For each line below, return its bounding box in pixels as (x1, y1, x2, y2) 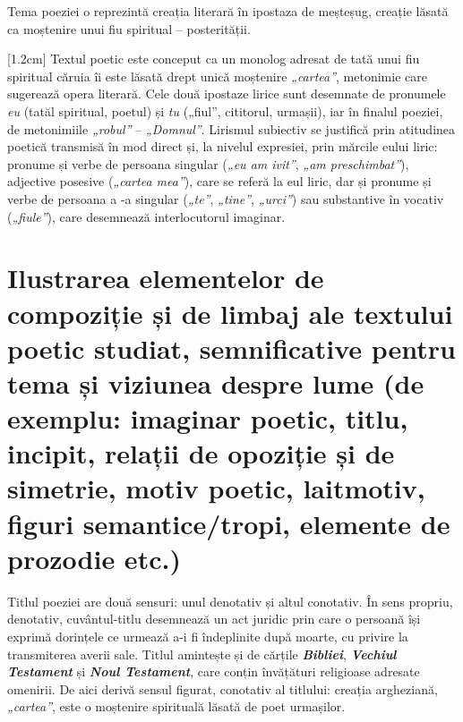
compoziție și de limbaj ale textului (7, 294, 453, 331)
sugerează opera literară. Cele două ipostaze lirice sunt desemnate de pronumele (7, 84, 446, 103)
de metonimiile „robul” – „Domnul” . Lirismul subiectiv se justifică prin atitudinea (7, 119, 456, 138)
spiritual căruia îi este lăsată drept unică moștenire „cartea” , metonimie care (7, 66, 427, 85)
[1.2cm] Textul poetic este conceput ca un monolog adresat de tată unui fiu (7, 49, 420, 68)
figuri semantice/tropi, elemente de (7, 505, 450, 541)
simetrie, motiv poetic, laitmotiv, (7, 470, 425, 506)
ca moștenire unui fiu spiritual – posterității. (7, 19, 251, 38)
